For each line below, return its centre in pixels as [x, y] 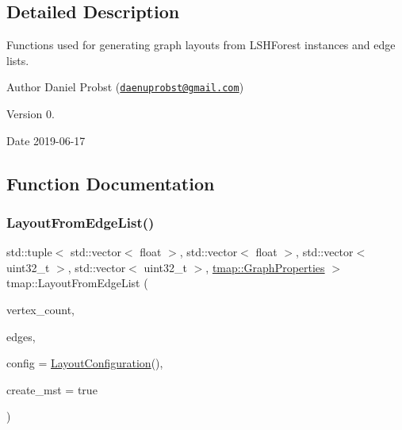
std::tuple [29, 252]
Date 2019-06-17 [46, 140]
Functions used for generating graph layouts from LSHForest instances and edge [201, 45]
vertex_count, [40, 310]
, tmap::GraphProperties [265, 267]
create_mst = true [52, 389]
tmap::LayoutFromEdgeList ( [77, 283]
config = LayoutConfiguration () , [85, 363]
